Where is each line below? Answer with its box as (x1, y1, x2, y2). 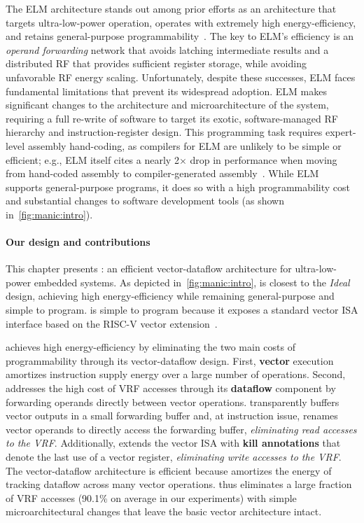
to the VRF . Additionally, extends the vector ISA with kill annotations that (6, 435, 341, 450)
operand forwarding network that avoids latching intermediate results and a (6, 42, 329, 57)
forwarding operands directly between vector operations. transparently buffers (6, 394, 339, 409)
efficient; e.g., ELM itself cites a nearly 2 (6, 152, 179, 167)
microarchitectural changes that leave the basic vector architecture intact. (6, 504, 322, 519)
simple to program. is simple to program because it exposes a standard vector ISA (6, 302, 358, 317)
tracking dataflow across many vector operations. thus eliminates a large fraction (6, 477, 352, 491)
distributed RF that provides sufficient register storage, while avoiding (6, 56, 307, 71)
